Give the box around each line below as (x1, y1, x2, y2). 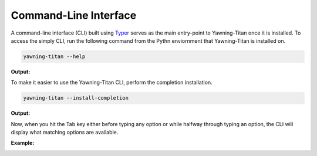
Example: (11, 140, 35, 147)
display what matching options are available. (11, 129, 119, 136)
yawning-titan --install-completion (23, 94, 129, 101)
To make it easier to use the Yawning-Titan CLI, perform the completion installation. (11, 79, 213, 86)
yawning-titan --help (23, 53, 86, 60)
